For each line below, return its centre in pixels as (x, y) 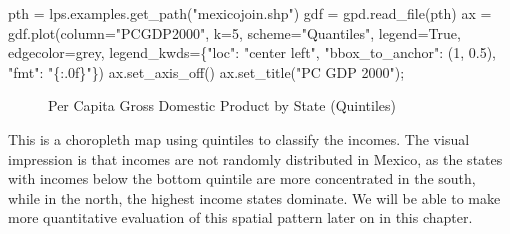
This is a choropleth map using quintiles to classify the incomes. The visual (239, 138)
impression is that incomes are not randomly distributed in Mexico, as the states (255, 158)
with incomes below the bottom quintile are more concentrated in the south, (242, 178)
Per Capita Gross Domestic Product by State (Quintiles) (222, 105)
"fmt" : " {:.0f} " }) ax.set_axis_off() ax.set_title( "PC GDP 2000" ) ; (206, 71)
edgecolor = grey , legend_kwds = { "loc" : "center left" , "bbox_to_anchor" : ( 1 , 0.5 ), (252, 52)
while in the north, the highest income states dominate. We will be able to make (254, 197)
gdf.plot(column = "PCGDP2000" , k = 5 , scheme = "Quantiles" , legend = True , (234, 32)
